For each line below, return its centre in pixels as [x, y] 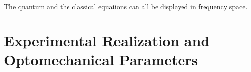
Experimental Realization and [107, 40]
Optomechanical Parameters [101, 59]
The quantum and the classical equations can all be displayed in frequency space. [126, 6]
